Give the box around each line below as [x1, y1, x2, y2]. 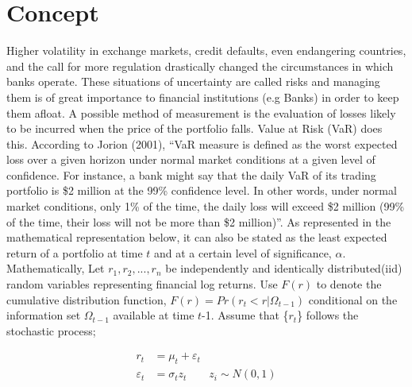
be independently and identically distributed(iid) [165, 260, 402, 277]
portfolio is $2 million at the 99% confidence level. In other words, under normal [6, 182, 397, 199]
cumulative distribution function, [6, 291, 167, 308]
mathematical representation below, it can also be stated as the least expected [6, 229, 387, 246]
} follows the [297, 307, 359, 323]
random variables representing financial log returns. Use [6, 276, 278, 292]
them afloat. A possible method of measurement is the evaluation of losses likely [6, 104, 396, 121]
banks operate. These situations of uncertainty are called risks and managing [6, 73, 380, 90]
